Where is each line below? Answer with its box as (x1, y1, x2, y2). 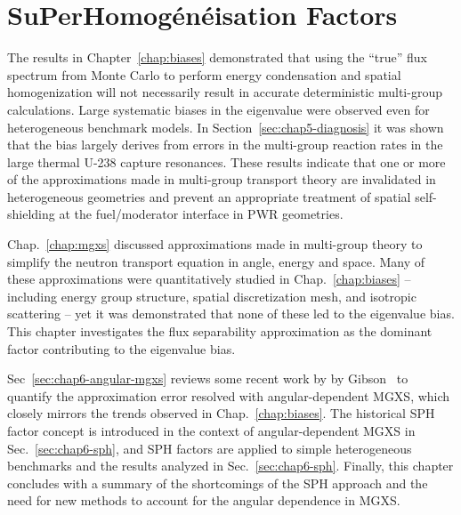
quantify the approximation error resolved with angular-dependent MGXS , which (7, 386, 450, 405)
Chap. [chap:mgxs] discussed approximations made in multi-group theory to (7, 235, 423, 253)
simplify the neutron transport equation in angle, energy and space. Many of (7, 252, 425, 270)
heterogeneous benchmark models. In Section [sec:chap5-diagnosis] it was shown (7, 117, 444, 136)
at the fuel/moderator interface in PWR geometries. (59, 205, 344, 223)
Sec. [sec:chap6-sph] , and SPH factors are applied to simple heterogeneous (7, 439, 412, 457)
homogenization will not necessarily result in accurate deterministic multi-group (7, 83, 442, 101)
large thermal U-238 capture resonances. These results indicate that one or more (7, 152, 446, 171)
